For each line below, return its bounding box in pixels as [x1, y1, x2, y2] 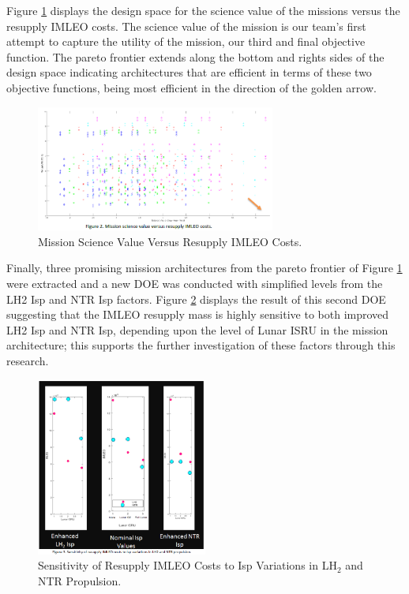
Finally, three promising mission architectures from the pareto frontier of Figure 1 [6, 260, 403, 276]
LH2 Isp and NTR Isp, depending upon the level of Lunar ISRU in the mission [6, 321, 388, 338]
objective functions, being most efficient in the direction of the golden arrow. [6, 79, 377, 95]
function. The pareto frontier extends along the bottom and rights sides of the [6, 48, 385, 65]
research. [6, 352, 49, 368]
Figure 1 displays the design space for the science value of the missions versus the [6, 2, 400, 18]
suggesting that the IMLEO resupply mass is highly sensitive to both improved [6, 306, 389, 323]
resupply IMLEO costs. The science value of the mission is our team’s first [6, 17, 366, 34]
